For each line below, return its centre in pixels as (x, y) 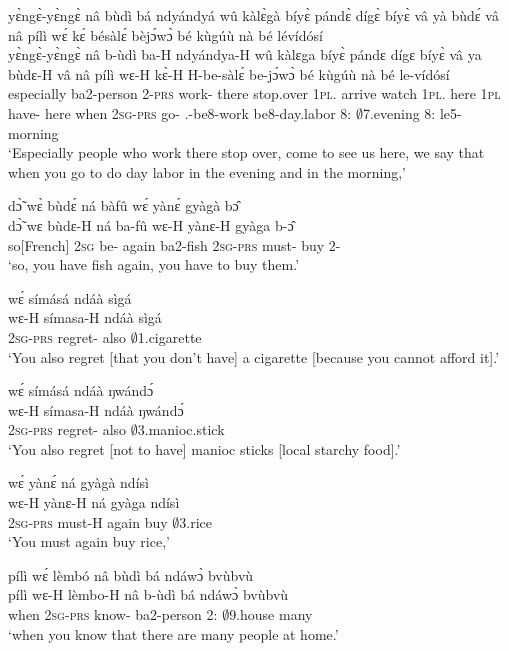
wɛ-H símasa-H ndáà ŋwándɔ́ (96, 409)
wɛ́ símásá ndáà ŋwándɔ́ (81, 390)
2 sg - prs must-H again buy (88, 521)
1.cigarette (169, 336)
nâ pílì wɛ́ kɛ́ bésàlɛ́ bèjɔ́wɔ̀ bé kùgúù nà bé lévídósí (165, 34)
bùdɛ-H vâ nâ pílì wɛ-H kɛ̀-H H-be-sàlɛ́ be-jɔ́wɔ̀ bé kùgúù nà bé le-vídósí (229, 73)
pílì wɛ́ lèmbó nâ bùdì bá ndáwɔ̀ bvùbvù (131, 574)
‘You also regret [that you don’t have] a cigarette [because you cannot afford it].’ (254, 356)
